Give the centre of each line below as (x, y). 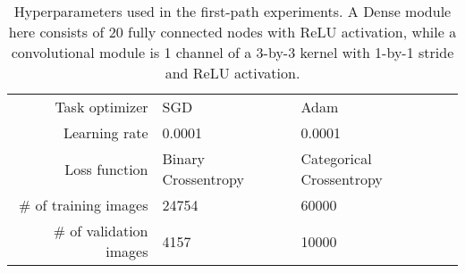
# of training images (83, 205)
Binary (183, 158)
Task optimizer (101, 107)
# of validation (101, 231)
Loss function (106, 169)
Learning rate (106, 132)
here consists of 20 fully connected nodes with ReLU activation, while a (232, 32)
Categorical (336, 158)
